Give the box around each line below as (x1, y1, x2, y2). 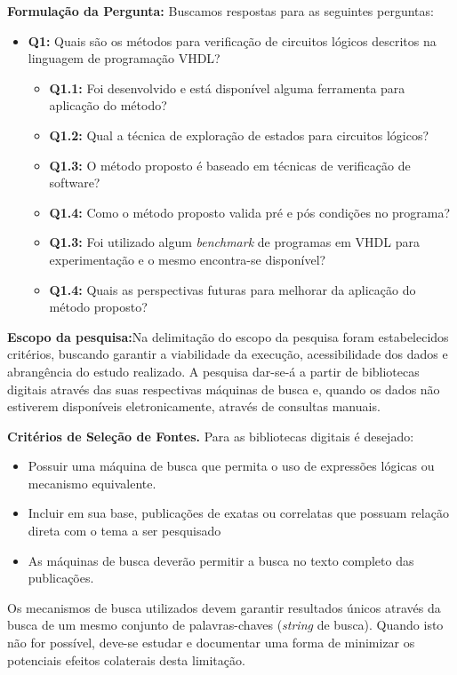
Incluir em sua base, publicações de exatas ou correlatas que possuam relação (28, 504, 449, 522)
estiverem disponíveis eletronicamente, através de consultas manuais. (7, 397, 381, 416)
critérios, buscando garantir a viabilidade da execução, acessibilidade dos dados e (7, 345, 448, 363)
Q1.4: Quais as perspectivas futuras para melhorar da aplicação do (49, 280, 416, 298)
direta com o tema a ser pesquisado (28, 521, 221, 540)
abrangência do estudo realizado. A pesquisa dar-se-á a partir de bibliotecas (7, 361, 420, 380)
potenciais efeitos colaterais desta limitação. (7, 650, 245, 669)
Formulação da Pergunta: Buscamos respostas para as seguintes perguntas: (7, 2, 434, 20)
